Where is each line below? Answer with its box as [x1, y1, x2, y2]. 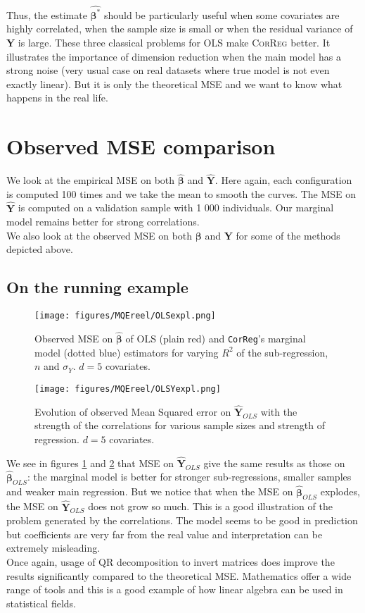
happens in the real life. [6, 90, 108, 105]
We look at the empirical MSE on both [6, 173, 175, 187]
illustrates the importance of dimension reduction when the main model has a [6, 49, 342, 63]
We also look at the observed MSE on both [6, 228, 193, 242]
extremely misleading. [6, 540, 101, 555]
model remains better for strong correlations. [6, 214, 200, 229]
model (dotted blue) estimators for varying [34, 345, 219, 359]
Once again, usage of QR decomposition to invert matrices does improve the [6, 555, 335, 569]
